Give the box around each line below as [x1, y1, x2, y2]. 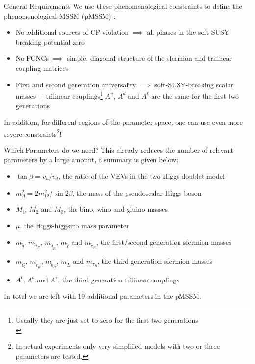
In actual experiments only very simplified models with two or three [15, 341, 220, 351]
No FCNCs [15, 53, 49, 63]
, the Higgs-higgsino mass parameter [20, 220, 129, 230]
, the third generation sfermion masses [97, 255, 212, 266]
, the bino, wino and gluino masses [64, 204, 168, 214]
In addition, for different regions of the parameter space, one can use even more [4, 117, 243, 127]
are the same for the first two [151, 90, 239, 101]
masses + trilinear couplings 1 [15, 89, 103, 101]
